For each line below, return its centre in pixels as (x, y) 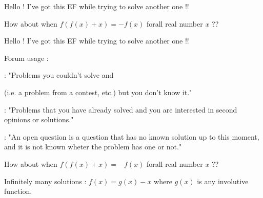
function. (18, 191)
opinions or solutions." (39, 119)
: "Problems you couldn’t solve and (59, 75)
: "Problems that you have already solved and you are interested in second (121, 109)
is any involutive (223, 181)
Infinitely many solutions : (45, 181)
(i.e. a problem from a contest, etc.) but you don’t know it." (98, 92)
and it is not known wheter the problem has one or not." (93, 147)
